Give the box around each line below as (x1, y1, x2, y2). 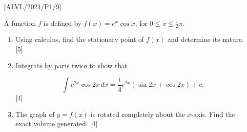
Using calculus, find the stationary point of (15, 34, 144, 44)
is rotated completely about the (90, 109, 185, 119)
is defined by (43, 18, 82, 28)
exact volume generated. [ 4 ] (15, 118, 98, 129)
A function (4, 18, 36, 28)
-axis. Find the (191, 109, 235, 119)
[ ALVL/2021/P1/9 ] (4, 1, 62, 11)
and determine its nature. (167, 34, 244, 44)
